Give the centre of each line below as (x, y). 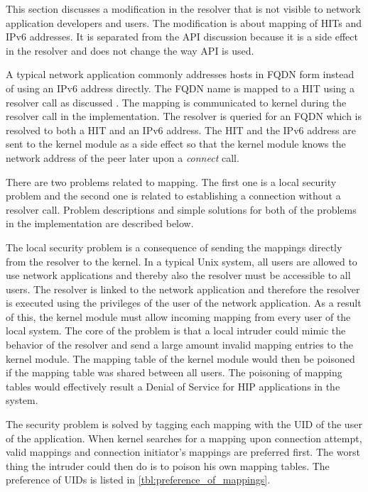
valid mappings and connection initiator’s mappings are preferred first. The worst (183, 452)
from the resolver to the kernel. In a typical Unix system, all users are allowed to (182, 261)
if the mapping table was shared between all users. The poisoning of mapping (174, 372)
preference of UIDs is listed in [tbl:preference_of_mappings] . (138, 480)
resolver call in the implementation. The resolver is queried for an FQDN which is (184, 116)
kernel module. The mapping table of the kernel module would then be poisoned (180, 358)
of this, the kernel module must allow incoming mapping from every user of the (178, 316)
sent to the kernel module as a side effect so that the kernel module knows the (176, 144)
